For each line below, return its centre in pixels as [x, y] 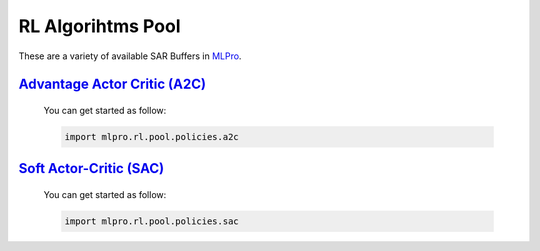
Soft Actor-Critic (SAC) [91, 168]
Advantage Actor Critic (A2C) [112, 84]
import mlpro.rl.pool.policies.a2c [151, 136]
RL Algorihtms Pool [99, 26]
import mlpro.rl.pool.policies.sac [151, 221]
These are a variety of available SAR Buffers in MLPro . [130, 56]
